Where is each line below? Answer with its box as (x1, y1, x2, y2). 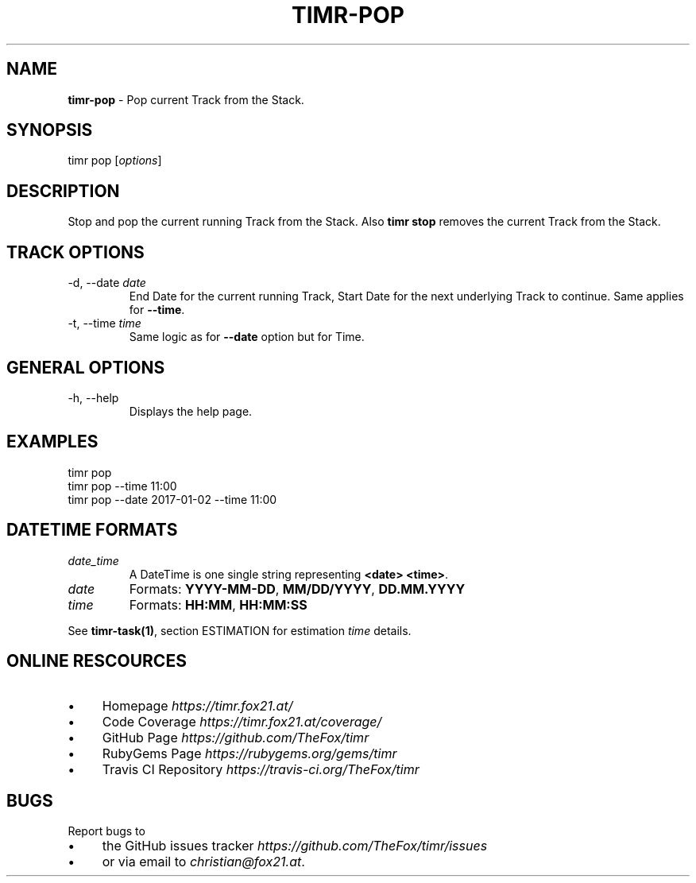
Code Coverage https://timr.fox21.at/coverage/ (102, 713, 382, 730)
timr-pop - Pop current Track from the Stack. (68, 92, 304, 107)
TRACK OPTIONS (6, 242, 145, 262)
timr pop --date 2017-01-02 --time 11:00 (68, 492, 277, 506)
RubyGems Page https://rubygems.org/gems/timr (102, 745, 397, 761)
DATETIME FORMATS (6, 520, 178, 540)
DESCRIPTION (6, 180, 120, 201)
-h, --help (68, 390, 119, 405)
